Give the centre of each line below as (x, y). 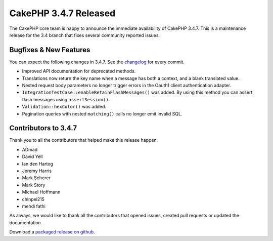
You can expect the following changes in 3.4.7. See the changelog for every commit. (97, 62)
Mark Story (34, 185)
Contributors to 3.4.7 (43, 128)
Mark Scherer (36, 178)
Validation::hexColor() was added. (64, 107)
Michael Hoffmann (41, 192)
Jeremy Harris (37, 171)
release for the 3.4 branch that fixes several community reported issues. (85, 35)
